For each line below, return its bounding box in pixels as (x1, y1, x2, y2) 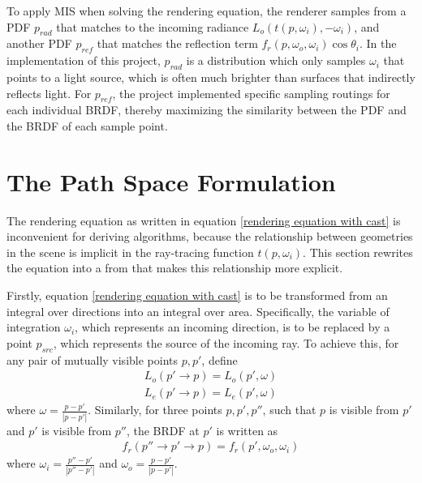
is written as (216, 421, 278, 438)
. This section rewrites (303, 243, 413, 260)
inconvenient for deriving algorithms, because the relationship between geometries (6, 228, 413, 245)
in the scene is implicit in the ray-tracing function (6, 243, 254, 260)
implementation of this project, (6, 52, 161, 69)
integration (6, 318, 61, 336)
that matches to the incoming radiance (56, 18, 249, 35)
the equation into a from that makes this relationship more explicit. (6, 259, 343, 276)
